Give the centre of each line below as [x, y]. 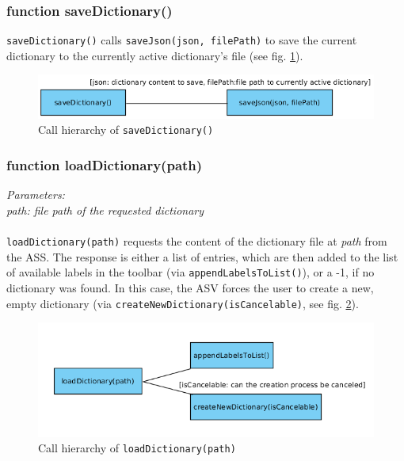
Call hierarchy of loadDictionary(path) [137, 448]
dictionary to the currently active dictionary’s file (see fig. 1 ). [155, 55]
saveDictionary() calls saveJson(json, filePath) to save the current [182, 40]
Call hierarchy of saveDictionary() [126, 130]
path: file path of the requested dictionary [105, 210]
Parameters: [36, 194]
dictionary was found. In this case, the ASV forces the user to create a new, [190, 288]
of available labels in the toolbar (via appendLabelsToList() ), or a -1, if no [191, 272]
